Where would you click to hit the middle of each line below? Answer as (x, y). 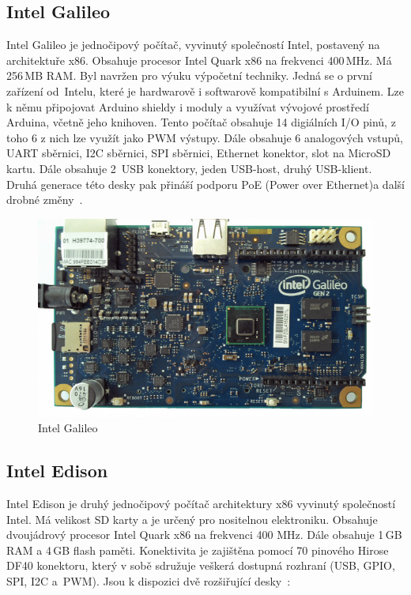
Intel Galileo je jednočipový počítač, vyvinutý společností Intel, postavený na (193, 45)
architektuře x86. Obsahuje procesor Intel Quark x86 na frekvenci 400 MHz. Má (199, 60)
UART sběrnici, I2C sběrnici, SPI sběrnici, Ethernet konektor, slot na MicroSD (199, 153)
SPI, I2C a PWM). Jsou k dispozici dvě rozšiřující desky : (149, 581)
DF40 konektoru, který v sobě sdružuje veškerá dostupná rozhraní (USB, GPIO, (201, 565)
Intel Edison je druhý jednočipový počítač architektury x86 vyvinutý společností (201, 504)
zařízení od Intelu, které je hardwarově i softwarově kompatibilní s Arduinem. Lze (205, 90)
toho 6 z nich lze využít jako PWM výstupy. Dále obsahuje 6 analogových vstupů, (205, 137)
